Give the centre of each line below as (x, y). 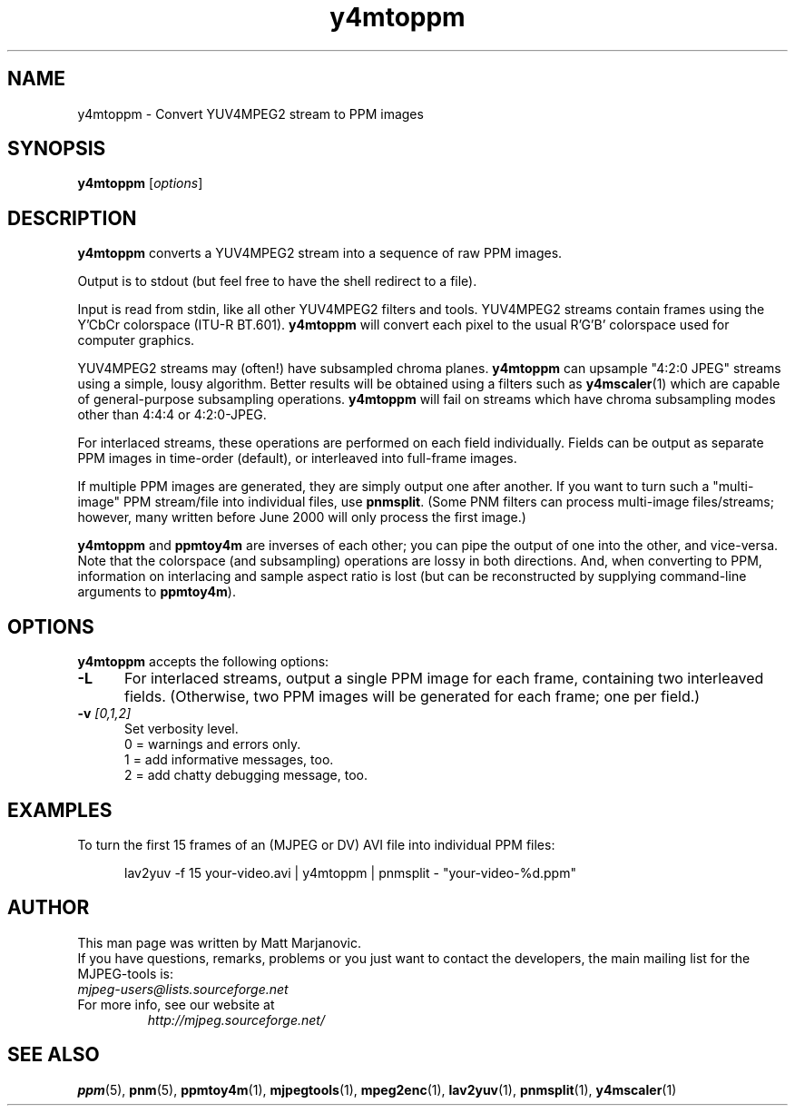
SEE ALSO (54, 1055)
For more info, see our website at (176, 1004)
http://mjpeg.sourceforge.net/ (236, 1019)
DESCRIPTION (72, 218)
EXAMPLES (60, 810)
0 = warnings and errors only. (213, 744)
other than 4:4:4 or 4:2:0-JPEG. (172, 415)
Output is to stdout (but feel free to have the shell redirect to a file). (277, 281)
